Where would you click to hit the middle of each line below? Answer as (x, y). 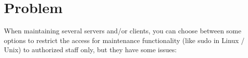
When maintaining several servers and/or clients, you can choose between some (123, 31)
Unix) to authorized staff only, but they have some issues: (90, 50)
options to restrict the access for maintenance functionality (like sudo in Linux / (124, 40)
